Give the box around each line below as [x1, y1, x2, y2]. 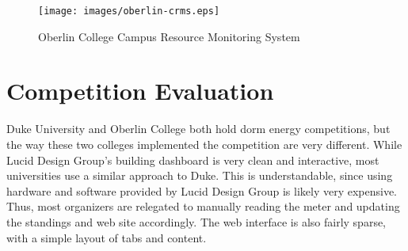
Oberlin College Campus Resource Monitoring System [38, 28, 300, 44]
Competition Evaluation [6, 74, 274, 107]
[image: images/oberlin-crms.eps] [38, 6, 220, 17]
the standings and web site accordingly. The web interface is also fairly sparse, [6, 213, 387, 230]
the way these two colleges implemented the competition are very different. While [6, 135, 402, 152]
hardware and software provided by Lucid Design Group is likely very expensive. [6, 182, 397, 199]
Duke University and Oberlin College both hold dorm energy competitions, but [6, 120, 391, 137]
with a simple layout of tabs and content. [6, 229, 207, 245]
